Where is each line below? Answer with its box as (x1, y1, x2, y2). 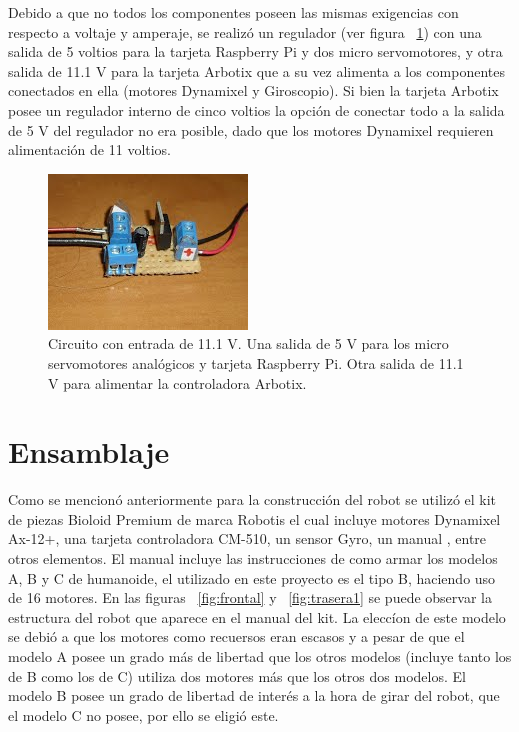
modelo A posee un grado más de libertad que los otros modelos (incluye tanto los (8, 646, 512, 666)
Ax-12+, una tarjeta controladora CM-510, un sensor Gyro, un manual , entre (8, 528, 487, 549)
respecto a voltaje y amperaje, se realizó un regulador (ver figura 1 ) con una (8, 21, 482, 42)
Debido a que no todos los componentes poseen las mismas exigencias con (8, 2, 459, 22)
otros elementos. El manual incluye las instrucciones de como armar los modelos (8, 548, 498, 569)
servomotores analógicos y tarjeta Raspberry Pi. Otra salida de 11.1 (48, 352, 464, 373)
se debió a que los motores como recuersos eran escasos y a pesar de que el (8, 626, 465, 647)
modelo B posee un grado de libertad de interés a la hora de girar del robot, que (8, 685, 500, 706)
